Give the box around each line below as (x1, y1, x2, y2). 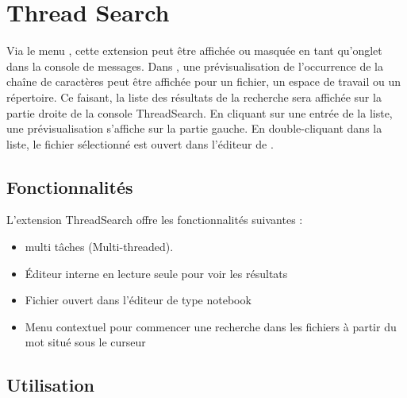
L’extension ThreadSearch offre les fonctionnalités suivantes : (6, 211, 303, 228)
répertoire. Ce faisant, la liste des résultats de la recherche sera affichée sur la (6, 88, 382, 105)
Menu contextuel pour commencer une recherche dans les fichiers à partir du (25, 318, 397, 334)
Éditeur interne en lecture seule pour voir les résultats (25, 265, 288, 281)
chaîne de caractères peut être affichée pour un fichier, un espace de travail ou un (6, 73, 401, 90)
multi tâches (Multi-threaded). (25, 238, 174, 255)
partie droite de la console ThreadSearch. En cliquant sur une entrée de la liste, (6, 104, 393, 121)
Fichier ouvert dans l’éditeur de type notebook (25, 292, 251, 308)
